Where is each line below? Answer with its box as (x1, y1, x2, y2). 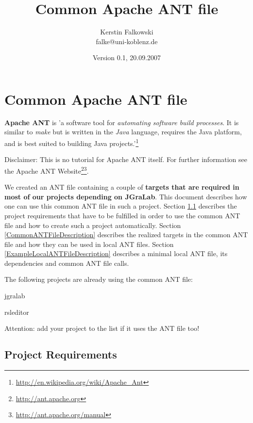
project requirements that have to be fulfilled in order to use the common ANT (4, 210, 240, 220)
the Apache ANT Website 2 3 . (4, 164, 89, 176)
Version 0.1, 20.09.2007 (92, 52, 161, 63)
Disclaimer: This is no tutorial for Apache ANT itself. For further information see (4, 154, 248, 164)
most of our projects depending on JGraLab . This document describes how (4, 191, 247, 201)
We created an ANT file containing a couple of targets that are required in (4, 182, 239, 192)
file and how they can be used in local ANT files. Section (4, 239, 174, 249)
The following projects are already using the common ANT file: (4, 274, 193, 284)
